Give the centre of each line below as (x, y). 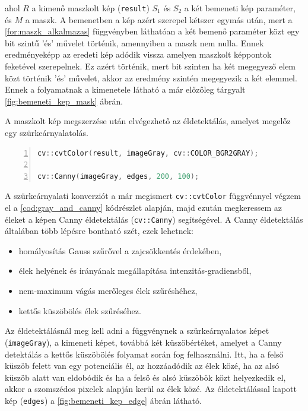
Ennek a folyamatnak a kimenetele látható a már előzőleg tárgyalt (125, 89)
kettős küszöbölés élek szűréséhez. (80, 310)
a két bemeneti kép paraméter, (240, 8)
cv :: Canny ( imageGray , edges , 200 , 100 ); (118, 176)
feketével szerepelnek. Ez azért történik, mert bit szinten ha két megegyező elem (150, 66)
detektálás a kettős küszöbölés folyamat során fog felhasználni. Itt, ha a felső (144, 354)
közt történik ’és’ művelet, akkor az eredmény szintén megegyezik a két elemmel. (151, 78)
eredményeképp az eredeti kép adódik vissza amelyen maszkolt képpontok (138, 54)
